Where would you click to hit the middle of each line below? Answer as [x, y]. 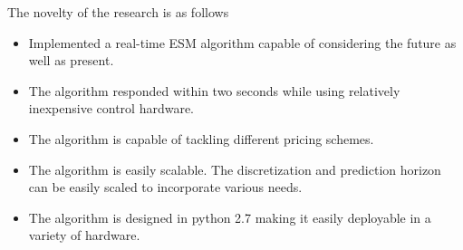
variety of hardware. [84, 235]
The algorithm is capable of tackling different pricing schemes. [201, 138]
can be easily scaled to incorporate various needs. [165, 187]
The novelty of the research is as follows [118, 12]
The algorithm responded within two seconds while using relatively [214, 90]
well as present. [71, 60]
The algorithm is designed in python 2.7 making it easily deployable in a [230, 217]
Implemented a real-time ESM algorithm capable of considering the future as [242, 42]
